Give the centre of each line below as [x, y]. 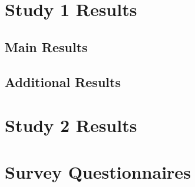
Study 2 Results [71, 125]
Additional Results [63, 81]
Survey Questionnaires [98, 171]
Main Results [46, 46]
